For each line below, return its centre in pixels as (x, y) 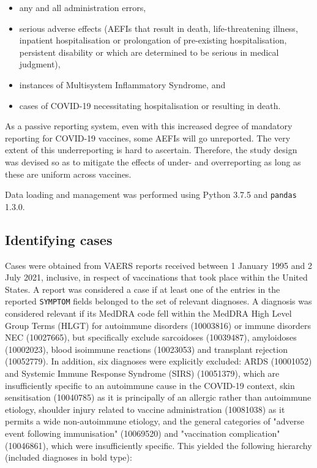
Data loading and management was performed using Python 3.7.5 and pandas (151, 194)
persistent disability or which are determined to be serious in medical (149, 52)
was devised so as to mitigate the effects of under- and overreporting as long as (153, 161)
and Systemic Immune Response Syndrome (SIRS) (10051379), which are (142, 373)
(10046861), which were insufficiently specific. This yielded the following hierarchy (158, 445)
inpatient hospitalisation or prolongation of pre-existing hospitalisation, (153, 40)
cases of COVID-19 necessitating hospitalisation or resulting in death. (150, 105)
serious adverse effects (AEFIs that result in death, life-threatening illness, (158, 28)
